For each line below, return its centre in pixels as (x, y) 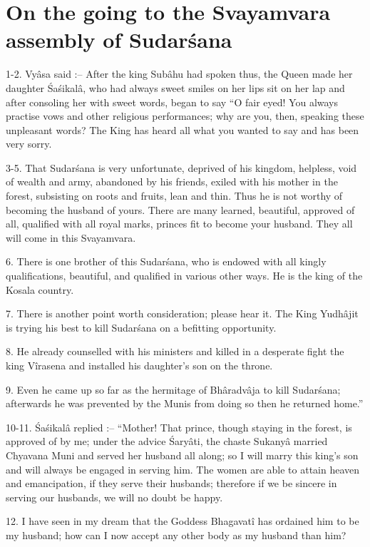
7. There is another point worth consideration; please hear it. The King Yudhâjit (182, 313)
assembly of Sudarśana (119, 40)
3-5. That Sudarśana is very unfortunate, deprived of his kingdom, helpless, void (181, 167)
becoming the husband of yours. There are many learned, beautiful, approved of (180, 209)
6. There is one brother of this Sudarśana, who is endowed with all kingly (166, 261)
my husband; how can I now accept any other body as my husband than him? (176, 535)
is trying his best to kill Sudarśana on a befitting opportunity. (141, 327)
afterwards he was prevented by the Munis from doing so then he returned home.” (185, 403)
